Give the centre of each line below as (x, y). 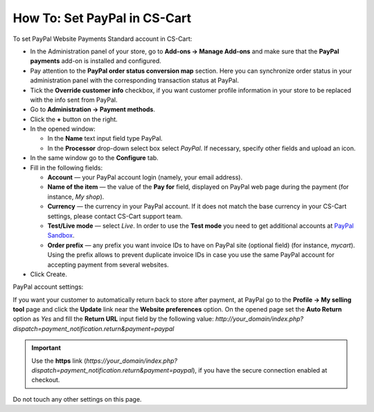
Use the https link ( (59, 361)
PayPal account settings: (48, 287)
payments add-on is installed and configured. (96, 61)
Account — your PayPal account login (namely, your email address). (145, 177)
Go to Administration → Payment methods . (93, 109)
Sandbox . (61, 235)
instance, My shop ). (76, 197)
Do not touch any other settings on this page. (77, 399)
